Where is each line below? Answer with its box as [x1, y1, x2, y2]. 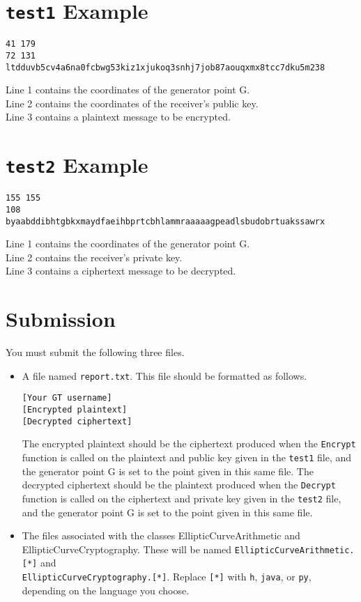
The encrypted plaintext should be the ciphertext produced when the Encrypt [22, 436, 356, 451]
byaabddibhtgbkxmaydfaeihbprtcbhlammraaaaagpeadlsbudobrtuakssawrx [6, 216, 325, 226]
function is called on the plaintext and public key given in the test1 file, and [22, 450, 352, 464]
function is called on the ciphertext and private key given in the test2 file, [22, 491, 341, 505]
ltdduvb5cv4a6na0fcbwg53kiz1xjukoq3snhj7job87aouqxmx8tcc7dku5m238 [6, 62, 325, 72]
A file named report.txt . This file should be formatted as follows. [22, 368, 307, 383]
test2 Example [6, 150, 148, 179]
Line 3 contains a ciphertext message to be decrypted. [6, 263, 236, 278]
